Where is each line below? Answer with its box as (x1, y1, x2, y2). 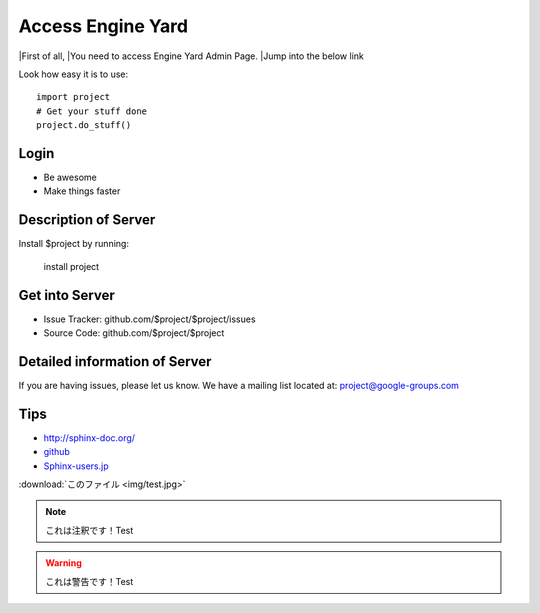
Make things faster (43, 185, 121, 197)
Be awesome (43, 171, 97, 184)
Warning (45, 557, 82, 569)
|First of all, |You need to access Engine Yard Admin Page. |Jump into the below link (18, 50, 364, 62)
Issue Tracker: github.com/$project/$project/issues (43, 313, 256, 325)
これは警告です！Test (45, 575, 134, 587)
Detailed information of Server (18, 353, 212, 370)
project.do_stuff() (36, 120, 132, 131)
